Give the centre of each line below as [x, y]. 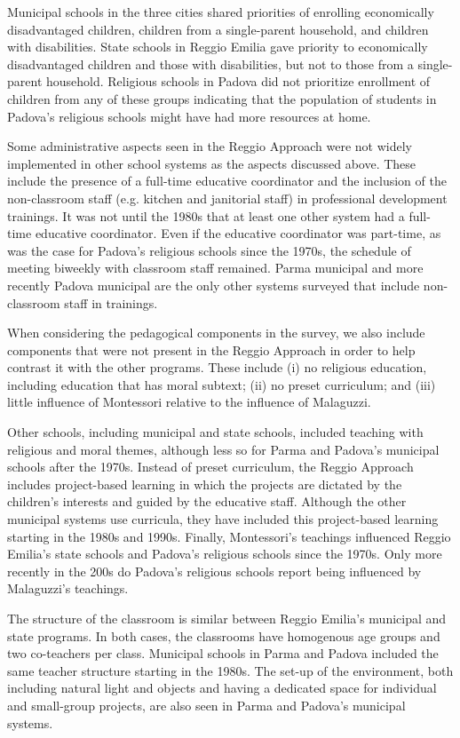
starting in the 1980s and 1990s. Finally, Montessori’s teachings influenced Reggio [229, 536]
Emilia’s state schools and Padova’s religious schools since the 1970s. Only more [225, 554]
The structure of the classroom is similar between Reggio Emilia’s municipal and [227, 618]
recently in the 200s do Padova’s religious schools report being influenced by [214, 571]
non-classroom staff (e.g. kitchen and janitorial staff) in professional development [227, 198]
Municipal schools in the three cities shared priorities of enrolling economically [221, 12]
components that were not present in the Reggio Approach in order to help [211, 349]
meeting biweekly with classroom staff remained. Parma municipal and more [215, 268]
